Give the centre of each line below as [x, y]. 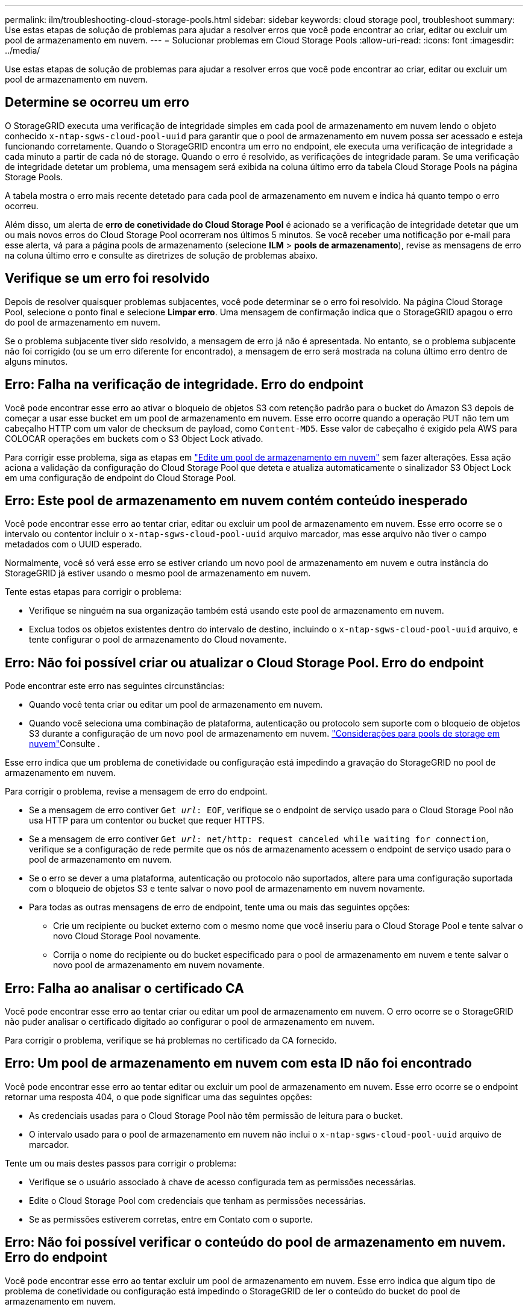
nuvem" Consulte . [64, 744]
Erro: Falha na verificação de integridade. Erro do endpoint [184, 385]
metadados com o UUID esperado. [74, 544]
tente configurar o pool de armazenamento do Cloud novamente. [158, 640]
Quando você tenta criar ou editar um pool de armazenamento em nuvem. [176, 705]
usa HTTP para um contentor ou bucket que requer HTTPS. [147, 820]
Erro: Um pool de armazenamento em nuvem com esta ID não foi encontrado [238, 1063]
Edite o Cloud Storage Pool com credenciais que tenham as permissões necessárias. [197, 1200]
